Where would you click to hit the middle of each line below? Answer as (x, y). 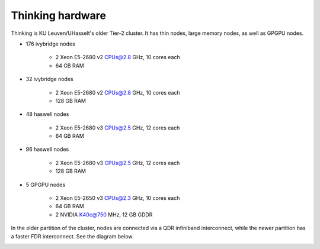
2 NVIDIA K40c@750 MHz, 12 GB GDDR (104, 214)
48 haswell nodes (47, 114)
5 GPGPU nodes (46, 185)
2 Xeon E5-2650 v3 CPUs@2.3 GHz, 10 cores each (118, 198)
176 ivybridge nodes (50, 44)
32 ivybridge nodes (49, 79)
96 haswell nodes (47, 149)
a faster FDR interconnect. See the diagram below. (72, 236)
